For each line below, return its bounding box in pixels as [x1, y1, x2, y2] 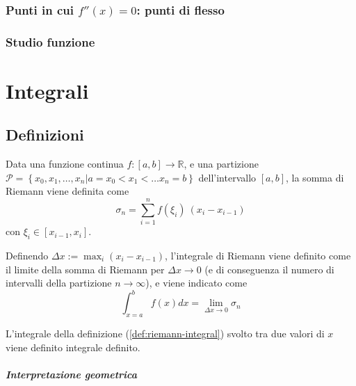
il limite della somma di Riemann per [6, 262, 165, 276]
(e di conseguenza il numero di [204, 262, 334, 276]
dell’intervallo [198, 170, 257, 184]
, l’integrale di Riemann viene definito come [165, 248, 351, 262]
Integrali [6, 76, 89, 104]
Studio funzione [6, 33, 95, 50]
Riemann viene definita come [6, 184, 129, 198]
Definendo [6, 248, 49, 262]
